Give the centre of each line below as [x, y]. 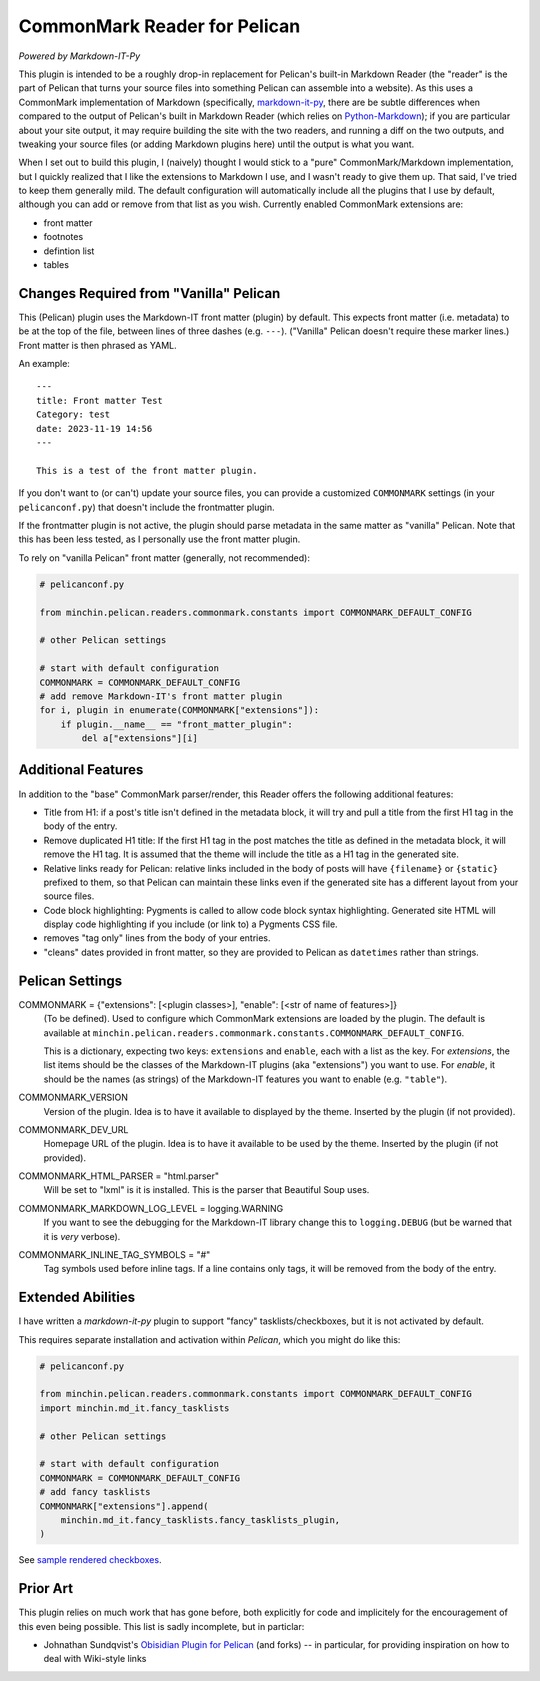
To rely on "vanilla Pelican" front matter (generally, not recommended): [164, 557]
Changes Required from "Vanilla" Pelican [149, 293]
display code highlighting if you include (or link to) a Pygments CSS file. [191, 924]
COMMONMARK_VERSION [73, 1097]
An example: [44, 364]
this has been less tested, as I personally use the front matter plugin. [159, 539]
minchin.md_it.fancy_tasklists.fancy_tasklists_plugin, [200, 1519]
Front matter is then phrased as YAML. [97, 345]
